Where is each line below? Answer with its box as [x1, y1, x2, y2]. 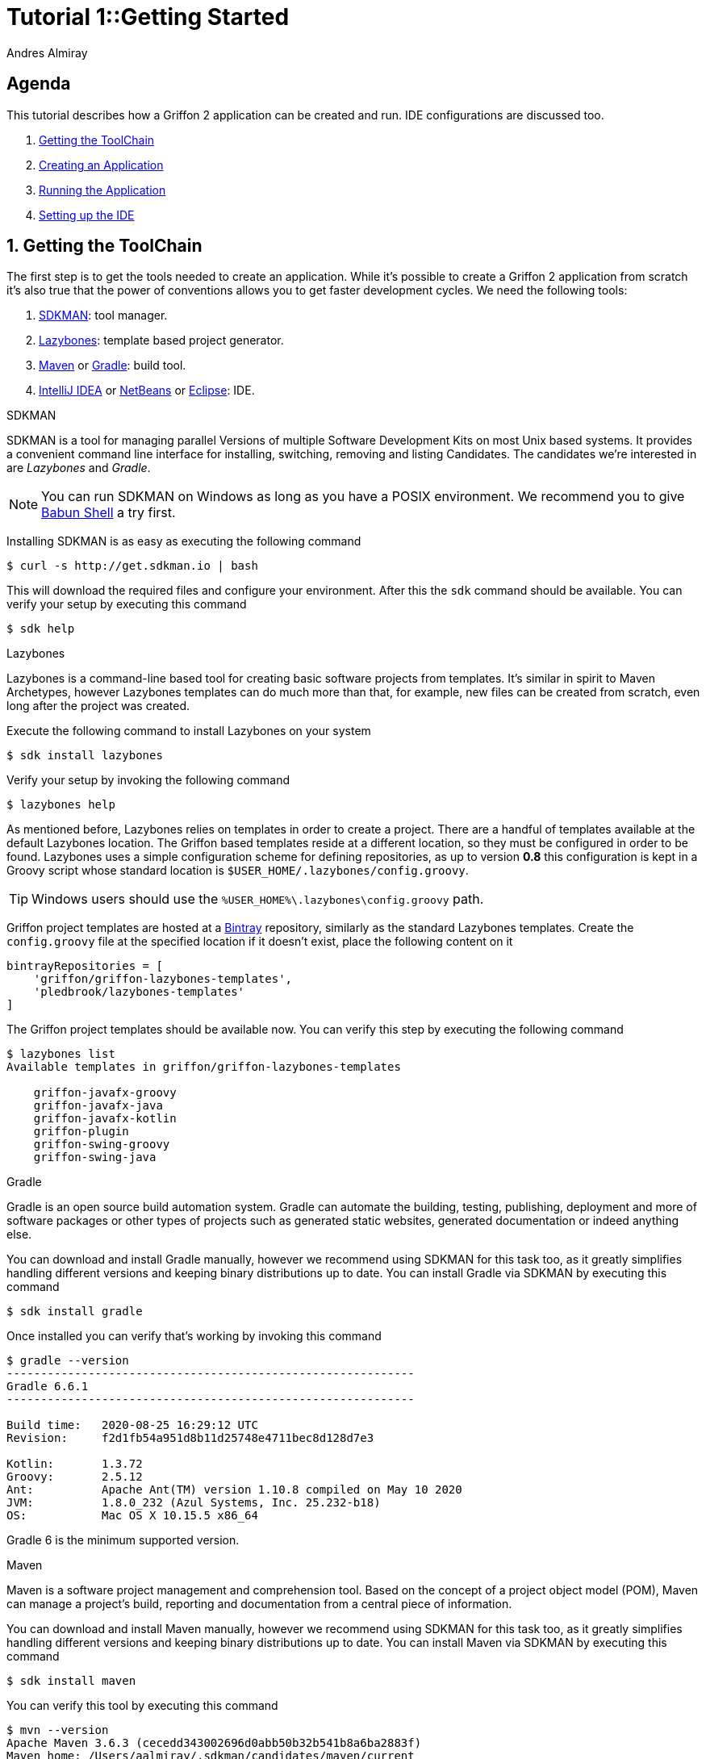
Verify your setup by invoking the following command [6, 773, 290, 788]
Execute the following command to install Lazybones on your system [6, 724, 371, 738]
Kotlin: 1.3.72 [6, 1457, 143, 1471]
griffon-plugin [33, 1125, 129, 1139]
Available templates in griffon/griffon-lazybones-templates [6, 1060, 401, 1074]
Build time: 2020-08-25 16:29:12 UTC [6, 1418, 258, 1432]
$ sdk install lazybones [6, 749, 163, 763]
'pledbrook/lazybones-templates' [33, 985, 245, 999]
